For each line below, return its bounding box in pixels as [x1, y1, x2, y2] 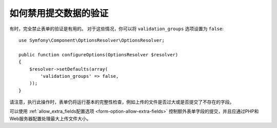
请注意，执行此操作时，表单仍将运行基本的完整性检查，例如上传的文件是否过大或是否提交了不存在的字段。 [9, 99, 234, 105]
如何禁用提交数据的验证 [9, 8, 109, 19]
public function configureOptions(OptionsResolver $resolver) [18, 52, 179, 57]
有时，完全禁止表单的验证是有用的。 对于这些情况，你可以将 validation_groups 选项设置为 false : [9, 26, 224, 32]
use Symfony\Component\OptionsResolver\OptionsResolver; [18, 37, 165, 43]
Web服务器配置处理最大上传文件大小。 [9, 115, 91, 121]
